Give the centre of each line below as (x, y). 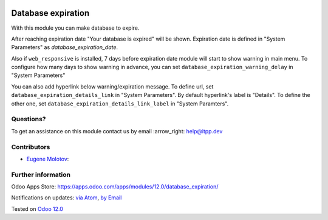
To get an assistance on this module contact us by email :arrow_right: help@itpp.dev (117, 131)
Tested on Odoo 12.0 (37, 208)
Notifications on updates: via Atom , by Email (67, 198)
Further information (41, 175)
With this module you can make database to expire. (75, 28)
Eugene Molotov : (48, 159)
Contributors (31, 147)
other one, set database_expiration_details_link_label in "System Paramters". (120, 104)
